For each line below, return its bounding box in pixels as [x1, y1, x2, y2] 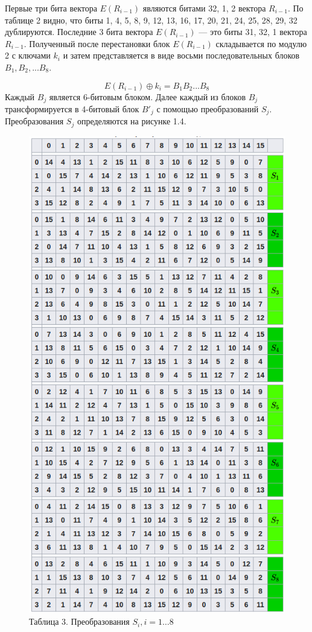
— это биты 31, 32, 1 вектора [199, 25, 307, 38]
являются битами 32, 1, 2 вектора [142, 2, 266, 14]
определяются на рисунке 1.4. [77, 115, 186, 127]
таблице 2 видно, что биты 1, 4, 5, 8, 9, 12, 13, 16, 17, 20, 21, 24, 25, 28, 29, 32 [5, 13, 298, 26]
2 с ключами [5, 49, 51, 62]
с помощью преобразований [156, 103, 259, 115]
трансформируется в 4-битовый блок [5, 103, 139, 115]
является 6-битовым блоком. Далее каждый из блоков [49, 90, 246, 103]
